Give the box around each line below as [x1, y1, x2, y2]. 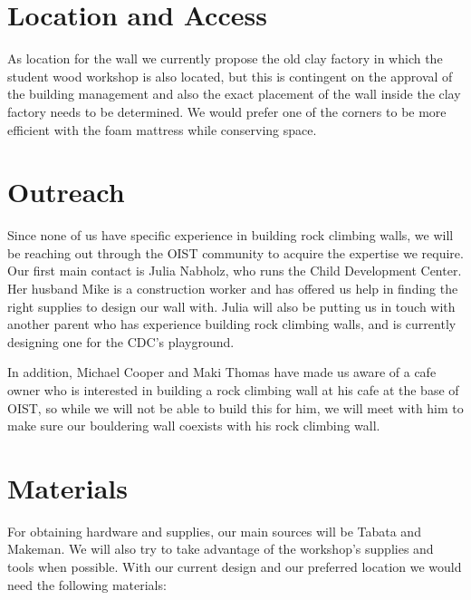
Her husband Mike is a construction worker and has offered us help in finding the [7, 279, 458, 297]
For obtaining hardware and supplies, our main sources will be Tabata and [7, 521, 421, 540]
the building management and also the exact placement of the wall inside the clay [7, 84, 461, 103]
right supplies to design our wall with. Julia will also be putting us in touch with [7, 296, 456, 315]
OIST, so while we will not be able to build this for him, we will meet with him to [7, 398, 464, 417]
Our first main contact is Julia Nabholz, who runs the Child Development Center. [7, 261, 462, 280]
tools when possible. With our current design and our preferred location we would [7, 557, 462, 576]
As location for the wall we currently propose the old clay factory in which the [7, 49, 443, 68]
